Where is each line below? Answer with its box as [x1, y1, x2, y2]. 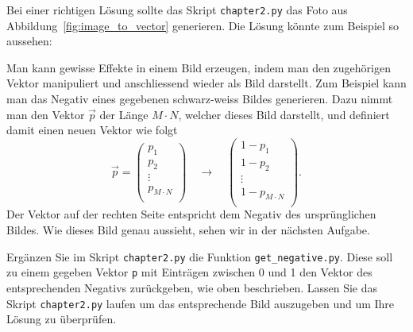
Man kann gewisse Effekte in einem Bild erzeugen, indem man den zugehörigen [6, 59, 391, 75]
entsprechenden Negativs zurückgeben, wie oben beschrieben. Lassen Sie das [6, 279, 378, 295]
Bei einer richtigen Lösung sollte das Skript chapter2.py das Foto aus [6, 2, 348, 17]
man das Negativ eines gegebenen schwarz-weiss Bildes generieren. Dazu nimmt [6, 91, 393, 107]
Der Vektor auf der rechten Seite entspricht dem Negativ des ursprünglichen [6, 206, 376, 222]
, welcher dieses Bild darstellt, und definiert [178, 106, 390, 122]
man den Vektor [6, 106, 85, 122]
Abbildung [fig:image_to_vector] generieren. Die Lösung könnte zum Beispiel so [6, 17, 399, 33]
